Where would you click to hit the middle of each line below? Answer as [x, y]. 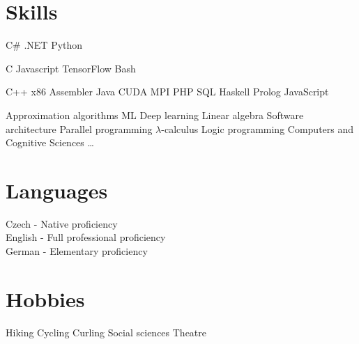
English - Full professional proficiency [86, 237]
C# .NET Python [44, 45]
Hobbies [45, 298]
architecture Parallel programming [79, 128]
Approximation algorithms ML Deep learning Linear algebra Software [155, 115]
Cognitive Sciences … [50, 142]
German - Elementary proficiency [77, 251]
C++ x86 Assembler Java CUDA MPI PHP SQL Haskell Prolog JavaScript [167, 92]
